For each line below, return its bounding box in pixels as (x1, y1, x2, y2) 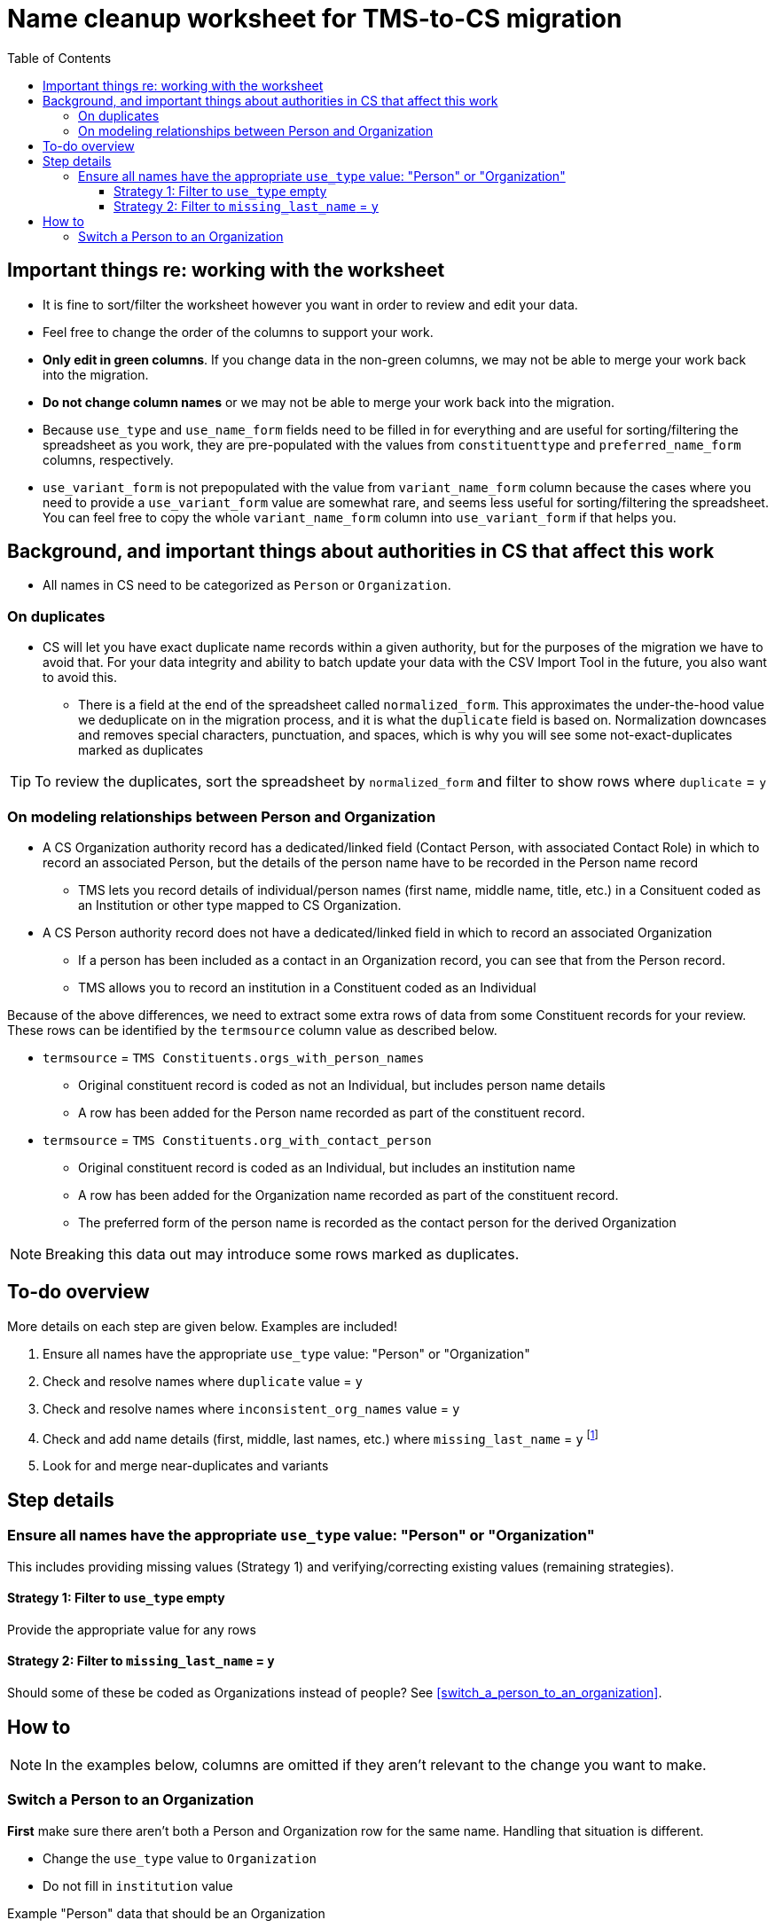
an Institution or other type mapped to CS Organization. (78, 897, 402, 913)
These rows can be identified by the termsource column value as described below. (7, 1022, 497, 1038)
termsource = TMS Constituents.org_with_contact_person (43, 1132, 432, 1148)
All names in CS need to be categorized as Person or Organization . (43, 577, 451, 593)
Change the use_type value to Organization (43, 1850, 317, 1866)
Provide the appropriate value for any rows (7, 1621, 256, 1637)
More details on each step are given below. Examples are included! (7, 1318, 397, 1334)
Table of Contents (7, 50, 112, 66)
